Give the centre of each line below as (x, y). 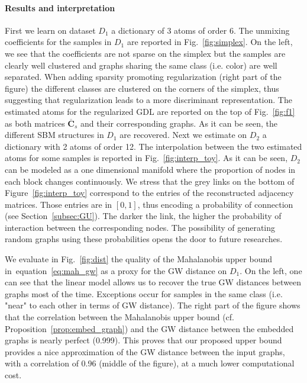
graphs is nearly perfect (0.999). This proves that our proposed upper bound (143, 340)
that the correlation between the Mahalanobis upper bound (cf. (119, 317)
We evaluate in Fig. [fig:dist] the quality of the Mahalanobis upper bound (138, 259)
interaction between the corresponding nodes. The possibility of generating (140, 227)
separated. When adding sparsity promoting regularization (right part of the (143, 77)
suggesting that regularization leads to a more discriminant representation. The (148, 100)
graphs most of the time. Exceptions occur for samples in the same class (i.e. (144, 293)
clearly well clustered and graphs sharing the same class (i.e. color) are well (141, 65)
